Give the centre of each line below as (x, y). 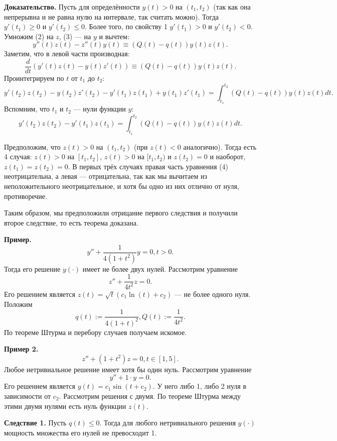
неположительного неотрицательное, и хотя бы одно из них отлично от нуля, (122, 186)
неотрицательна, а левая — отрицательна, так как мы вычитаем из (106, 176)
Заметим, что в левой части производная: (67, 53)
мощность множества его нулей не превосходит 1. (80, 432)
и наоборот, (228, 156)
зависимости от (28, 396)
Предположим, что (32, 146)
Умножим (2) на (29, 36)
